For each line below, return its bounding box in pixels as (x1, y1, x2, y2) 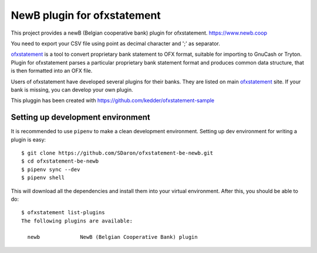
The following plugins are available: (21, 217, 133, 224)
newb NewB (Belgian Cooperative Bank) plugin (27, 234, 198, 241)
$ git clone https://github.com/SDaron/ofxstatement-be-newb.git (21, 150, 214, 156)
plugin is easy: (11, 136, 46, 143)
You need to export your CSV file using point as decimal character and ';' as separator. (11, 40, 220, 47)
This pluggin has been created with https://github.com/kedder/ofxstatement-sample (11, 97, 215, 104)
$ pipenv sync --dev (21, 166, 80, 173)
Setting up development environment (11, 112, 150, 123)
